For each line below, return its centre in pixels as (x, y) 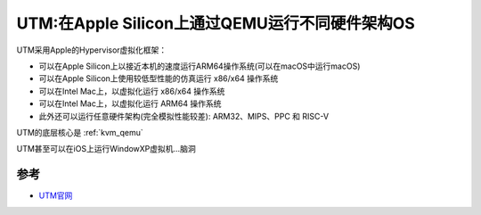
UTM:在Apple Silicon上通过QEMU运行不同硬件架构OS (216, 23)
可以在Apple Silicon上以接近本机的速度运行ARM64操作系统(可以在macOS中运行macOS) (200, 66)
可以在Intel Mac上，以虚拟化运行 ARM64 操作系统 (130, 103)
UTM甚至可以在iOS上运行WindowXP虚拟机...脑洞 (106, 149)
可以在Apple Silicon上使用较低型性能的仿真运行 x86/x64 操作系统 (159, 79)
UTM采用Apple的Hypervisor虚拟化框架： (92, 50)
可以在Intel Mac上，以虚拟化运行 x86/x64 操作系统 (132, 91)
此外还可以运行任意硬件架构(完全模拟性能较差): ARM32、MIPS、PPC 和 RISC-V (184, 116)
